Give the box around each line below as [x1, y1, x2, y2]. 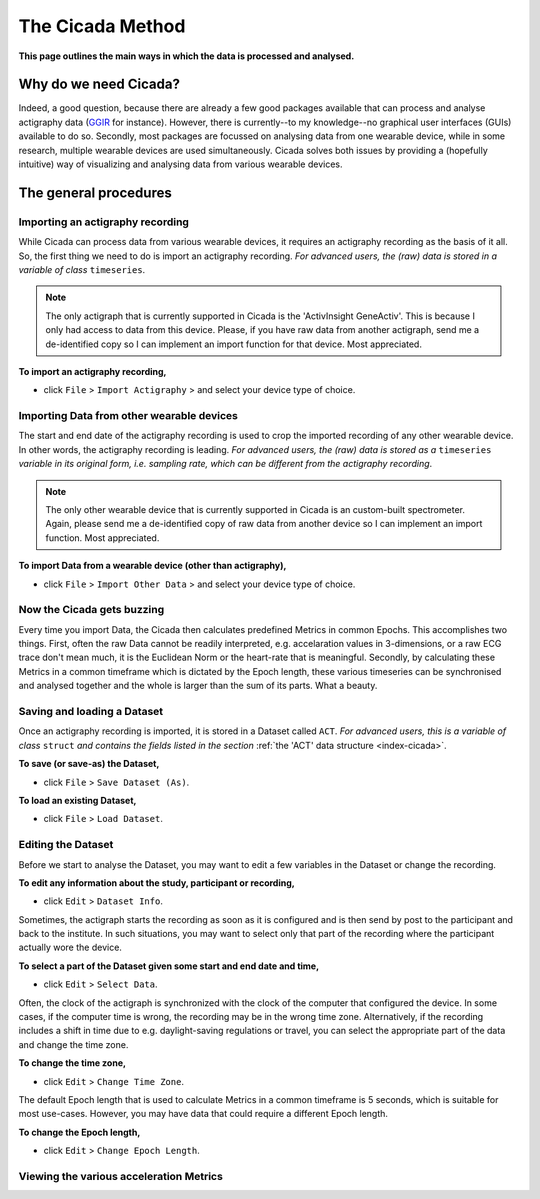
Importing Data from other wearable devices [18, 409, 239, 423]
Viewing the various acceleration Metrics [18, 1169, 224, 1183]
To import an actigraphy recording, [18, 365, 167, 377]
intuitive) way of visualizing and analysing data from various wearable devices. [18, 158, 343, 170]
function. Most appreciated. [45, 531, 160, 544]
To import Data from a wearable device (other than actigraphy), [18, 560, 287, 572]
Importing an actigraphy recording [18, 215, 190, 229]
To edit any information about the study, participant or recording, [18, 876, 295, 889]
